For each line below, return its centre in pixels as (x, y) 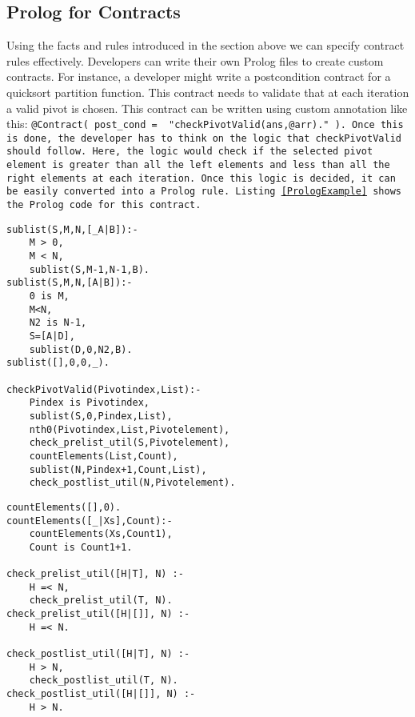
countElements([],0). (64, 507)
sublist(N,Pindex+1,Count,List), (118, 469)
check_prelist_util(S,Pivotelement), (130, 443)
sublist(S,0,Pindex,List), (101, 416)
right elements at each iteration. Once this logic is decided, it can (201, 178)
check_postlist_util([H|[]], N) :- (101, 694)
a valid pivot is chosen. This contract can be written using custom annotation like (207, 108)
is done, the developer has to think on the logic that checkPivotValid (204, 138)
